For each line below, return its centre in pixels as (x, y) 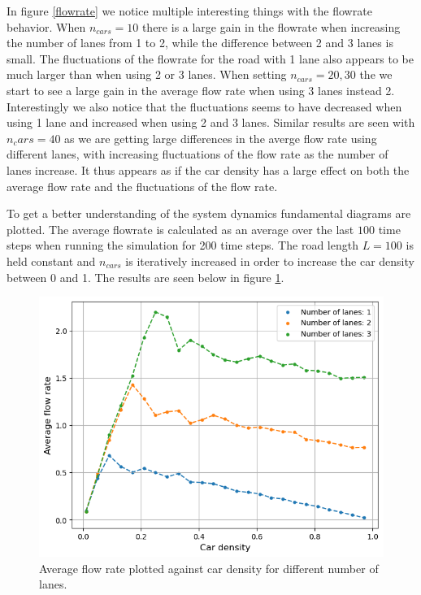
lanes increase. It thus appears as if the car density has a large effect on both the (208, 169)
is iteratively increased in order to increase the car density (270, 261)
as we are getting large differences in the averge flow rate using (221, 138)
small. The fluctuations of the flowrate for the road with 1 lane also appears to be (210, 58)
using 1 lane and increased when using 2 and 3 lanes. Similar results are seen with (211, 122)
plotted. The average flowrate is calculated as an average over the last (180, 229)
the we (376, 74)
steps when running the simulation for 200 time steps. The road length (182, 245)
